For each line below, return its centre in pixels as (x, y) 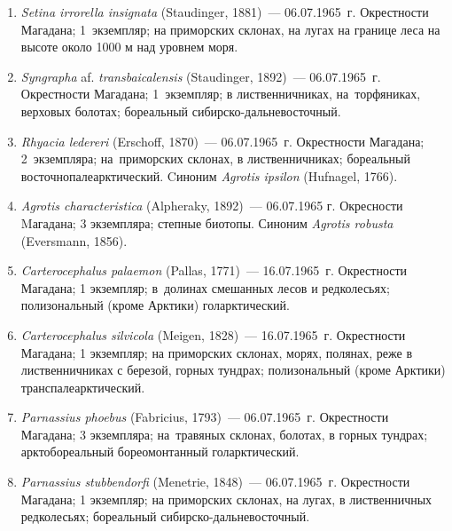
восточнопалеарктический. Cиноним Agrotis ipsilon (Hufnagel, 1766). (209, 175)
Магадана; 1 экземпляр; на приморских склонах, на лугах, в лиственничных (226, 499)
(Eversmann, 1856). (74, 240)
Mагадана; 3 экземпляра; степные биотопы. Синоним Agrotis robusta (207, 222)
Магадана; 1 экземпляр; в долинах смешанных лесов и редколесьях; (205, 287)
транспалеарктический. (83, 387)
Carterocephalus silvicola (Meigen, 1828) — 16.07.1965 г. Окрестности (213, 334)
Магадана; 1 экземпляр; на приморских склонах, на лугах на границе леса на (230, 29)
